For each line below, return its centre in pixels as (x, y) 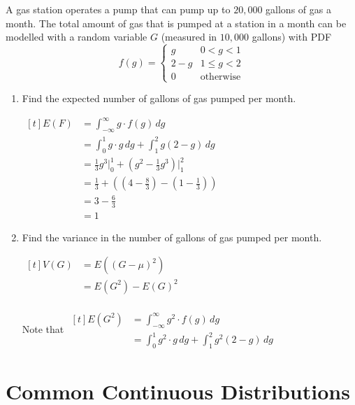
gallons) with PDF (292, 37)
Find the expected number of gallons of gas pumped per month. (159, 98)
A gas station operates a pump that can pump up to (118, 9)
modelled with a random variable (77, 37)
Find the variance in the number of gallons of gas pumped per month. (172, 237)
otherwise (220, 77)
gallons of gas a (298, 9)
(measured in (189, 37)
